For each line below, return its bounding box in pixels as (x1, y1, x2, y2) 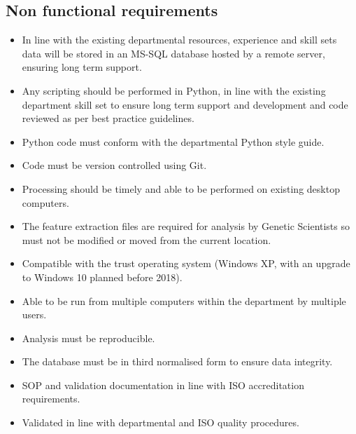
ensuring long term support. (22, 60, 142, 74)
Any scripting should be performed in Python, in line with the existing (22, 83, 326, 97)
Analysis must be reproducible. (22, 330, 155, 345)
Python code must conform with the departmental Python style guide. (22, 134, 325, 149)
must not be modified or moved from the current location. (22, 232, 271, 247)
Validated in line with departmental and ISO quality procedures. (22, 415, 299, 430)
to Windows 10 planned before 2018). (22, 269, 183, 284)
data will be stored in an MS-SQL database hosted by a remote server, (22, 46, 325, 60)
